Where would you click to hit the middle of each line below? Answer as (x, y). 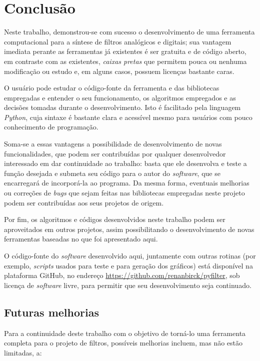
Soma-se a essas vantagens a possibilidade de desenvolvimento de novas (113, 144)
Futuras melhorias (51, 312)
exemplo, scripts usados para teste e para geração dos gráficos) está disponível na (128, 265)
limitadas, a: (23, 352)
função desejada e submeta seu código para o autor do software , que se (112, 173)
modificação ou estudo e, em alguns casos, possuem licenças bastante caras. (119, 71)
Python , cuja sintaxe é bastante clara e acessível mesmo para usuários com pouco (128, 117)
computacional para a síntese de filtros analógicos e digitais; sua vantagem (118, 41)
